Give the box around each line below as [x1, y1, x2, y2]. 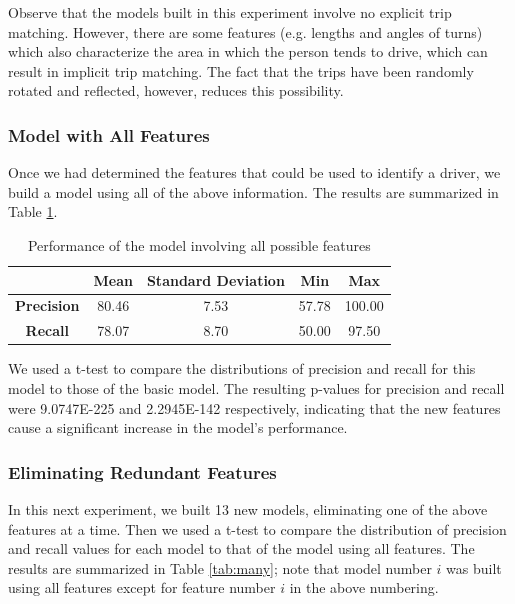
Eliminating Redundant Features [8, 459, 277, 484]
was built [446, 557, 502, 578]
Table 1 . [8, 201, 58, 222]
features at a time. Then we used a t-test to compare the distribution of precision [8, 518, 507, 539]
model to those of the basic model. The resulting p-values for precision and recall [8, 377, 505, 398]
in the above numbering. [289, 577, 439, 598]
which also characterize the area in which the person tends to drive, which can [8, 41, 488, 62]
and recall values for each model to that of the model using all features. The [8, 538, 475, 559]
